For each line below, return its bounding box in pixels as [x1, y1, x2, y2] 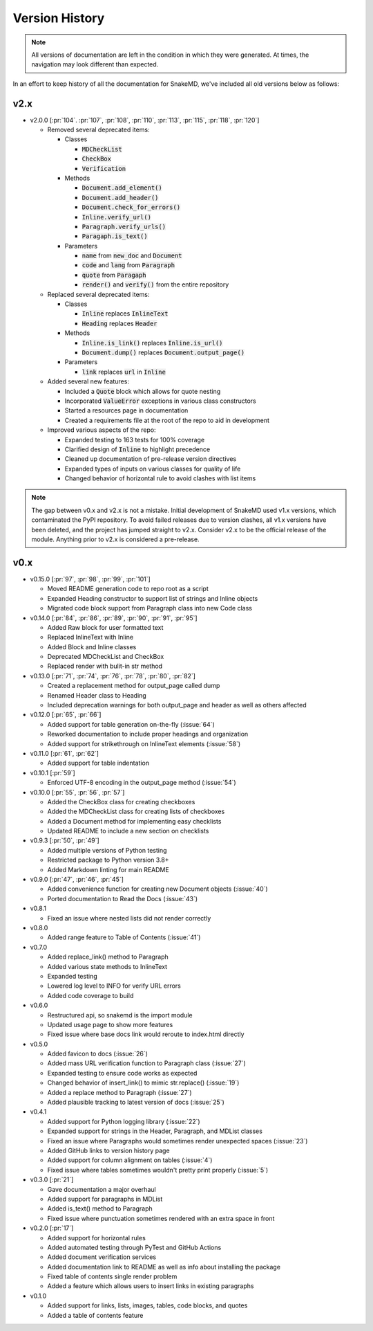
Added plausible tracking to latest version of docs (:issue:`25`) [47, 1098, 224, 1107]
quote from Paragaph [82, 271, 146, 279]
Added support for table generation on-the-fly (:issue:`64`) [47, 720, 216, 728]
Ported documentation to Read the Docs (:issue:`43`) [47, 894, 198, 903]
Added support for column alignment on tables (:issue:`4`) [47, 1156, 213, 1164]
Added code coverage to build [47, 991, 134, 999]
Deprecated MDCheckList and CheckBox [47, 653, 164, 661]
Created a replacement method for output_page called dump [47, 682, 220, 690]
